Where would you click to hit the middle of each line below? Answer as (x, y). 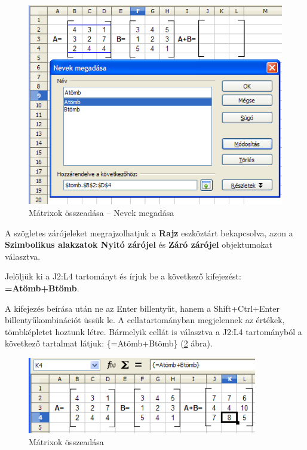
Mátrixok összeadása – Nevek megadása (102, 212)
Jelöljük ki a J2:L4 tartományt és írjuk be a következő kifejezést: (123, 276)
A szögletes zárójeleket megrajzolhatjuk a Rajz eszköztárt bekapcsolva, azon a (149, 232)
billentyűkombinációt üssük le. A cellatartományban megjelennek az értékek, (145, 320)
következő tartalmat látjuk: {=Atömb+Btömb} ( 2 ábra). (109, 343)
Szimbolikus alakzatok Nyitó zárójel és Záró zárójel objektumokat (139, 244)
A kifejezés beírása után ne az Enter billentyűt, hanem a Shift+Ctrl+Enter (142, 308)
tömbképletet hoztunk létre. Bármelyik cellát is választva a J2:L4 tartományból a (153, 331)
